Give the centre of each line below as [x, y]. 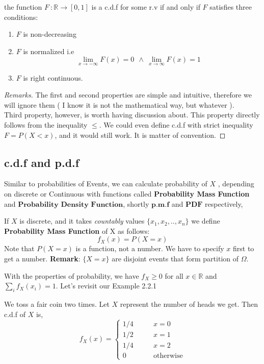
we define [206, 221]
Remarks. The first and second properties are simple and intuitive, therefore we [128, 95]
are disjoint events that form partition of [175, 258]
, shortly [136, 203]
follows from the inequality [46, 124]
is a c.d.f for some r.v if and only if [146, 7]
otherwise [168, 356]
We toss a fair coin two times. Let [57, 304]
